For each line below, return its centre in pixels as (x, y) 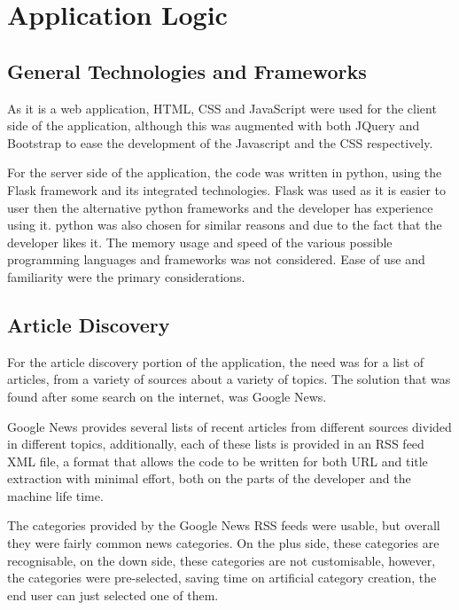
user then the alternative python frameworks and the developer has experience (220, 207)
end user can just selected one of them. (113, 594)
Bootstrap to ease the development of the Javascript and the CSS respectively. (220, 142)
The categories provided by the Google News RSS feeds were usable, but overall (224, 525)
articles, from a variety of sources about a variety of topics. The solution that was (229, 379)
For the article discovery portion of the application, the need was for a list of (216, 361)
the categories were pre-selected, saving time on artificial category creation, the (222, 578)
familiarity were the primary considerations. (126, 276)
